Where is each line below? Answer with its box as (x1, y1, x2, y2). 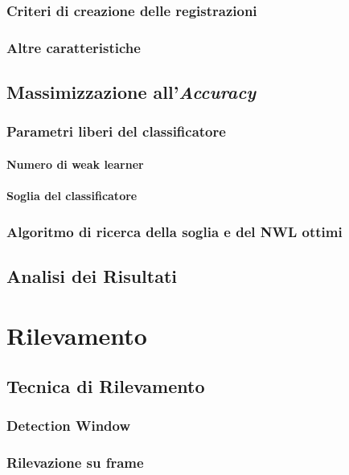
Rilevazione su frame (6, 452, 144, 473)
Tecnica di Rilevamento (6, 374, 205, 399)
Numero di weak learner (6, 155, 144, 172)
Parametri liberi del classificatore (6, 121, 226, 141)
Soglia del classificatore (6, 187, 138, 204)
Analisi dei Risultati (6, 263, 177, 288)
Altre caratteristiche (6, 37, 141, 57)
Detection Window (6, 416, 131, 436)
